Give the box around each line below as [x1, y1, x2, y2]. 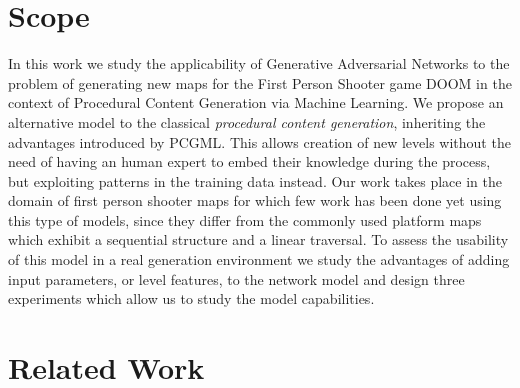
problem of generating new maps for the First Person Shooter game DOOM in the [8, 72, 512, 93]
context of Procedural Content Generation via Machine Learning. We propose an [8, 92, 504, 113]
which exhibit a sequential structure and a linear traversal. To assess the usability [8, 229, 509, 250]
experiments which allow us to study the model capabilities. [8, 288, 375, 309]
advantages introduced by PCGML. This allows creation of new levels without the [8, 131, 511, 152]
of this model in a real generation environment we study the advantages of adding [8, 249, 510, 270]
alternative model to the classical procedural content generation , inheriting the [8, 111, 486, 132]
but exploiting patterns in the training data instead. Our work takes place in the [8, 170, 502, 191]
